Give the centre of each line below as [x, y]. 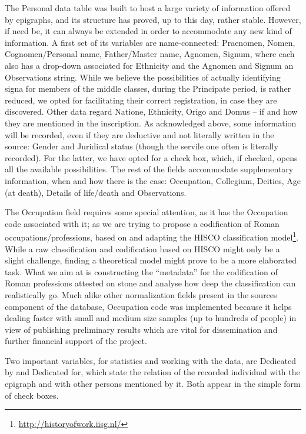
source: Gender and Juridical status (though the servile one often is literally [142, 146]
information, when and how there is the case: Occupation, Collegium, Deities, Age [153, 180]
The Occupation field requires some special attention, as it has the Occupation [147, 212]
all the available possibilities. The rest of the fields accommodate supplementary [149, 169]
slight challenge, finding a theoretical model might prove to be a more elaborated [151, 260]
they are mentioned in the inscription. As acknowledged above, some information [151, 123]
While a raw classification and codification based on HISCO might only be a [142, 248]
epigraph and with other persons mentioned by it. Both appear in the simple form [153, 384]
